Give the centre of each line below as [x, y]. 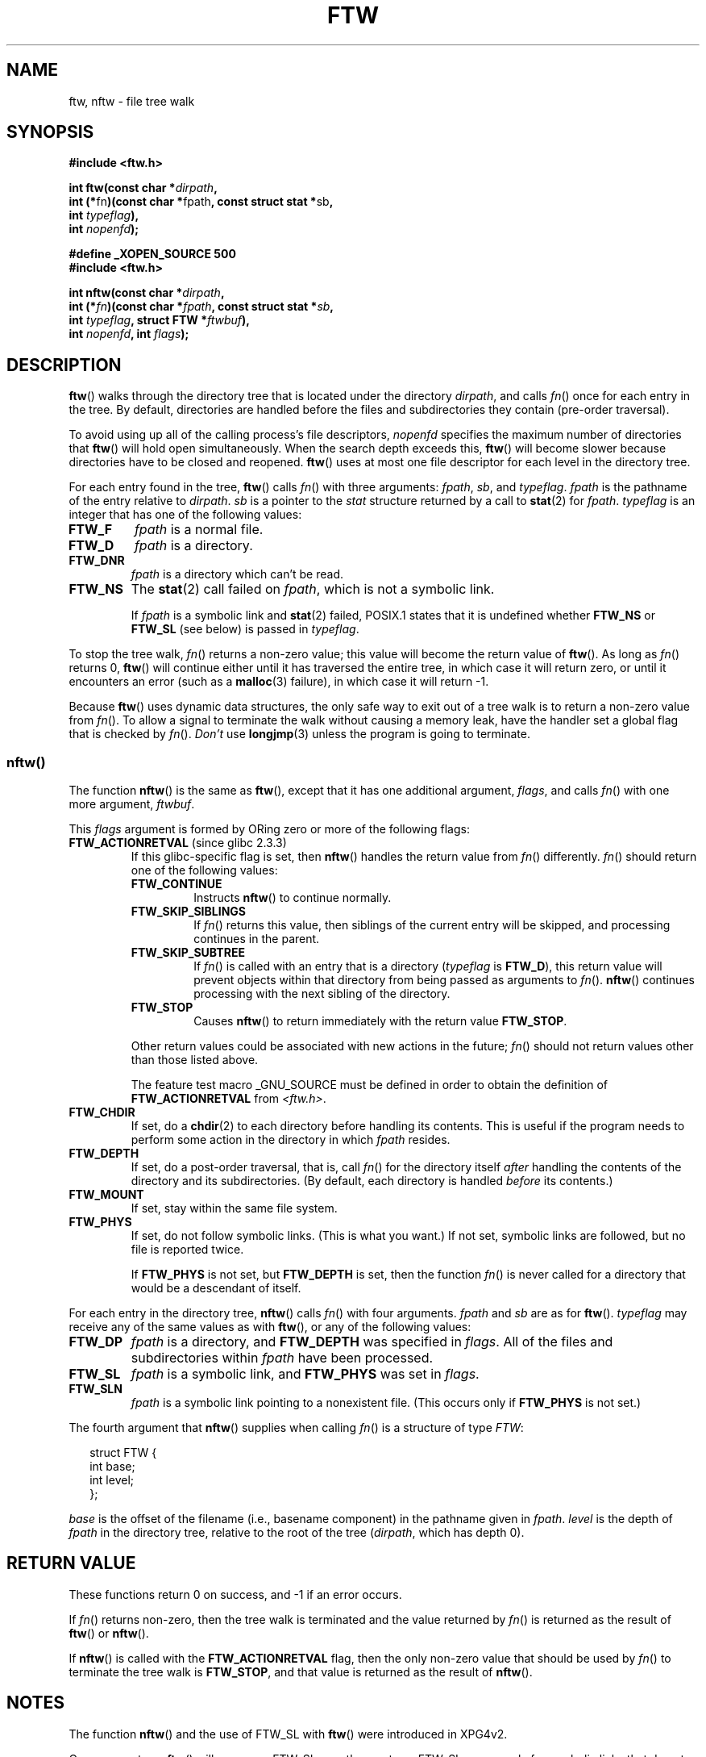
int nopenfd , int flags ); [129, 334]
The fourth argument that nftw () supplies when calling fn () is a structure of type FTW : [296, 1428]
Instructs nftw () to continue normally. [293, 898]
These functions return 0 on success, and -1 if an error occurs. [235, 1594]
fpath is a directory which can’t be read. [237, 574]
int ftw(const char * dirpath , [143, 188]
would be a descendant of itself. [216, 1288]
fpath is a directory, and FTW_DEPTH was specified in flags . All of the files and [372, 1342]
